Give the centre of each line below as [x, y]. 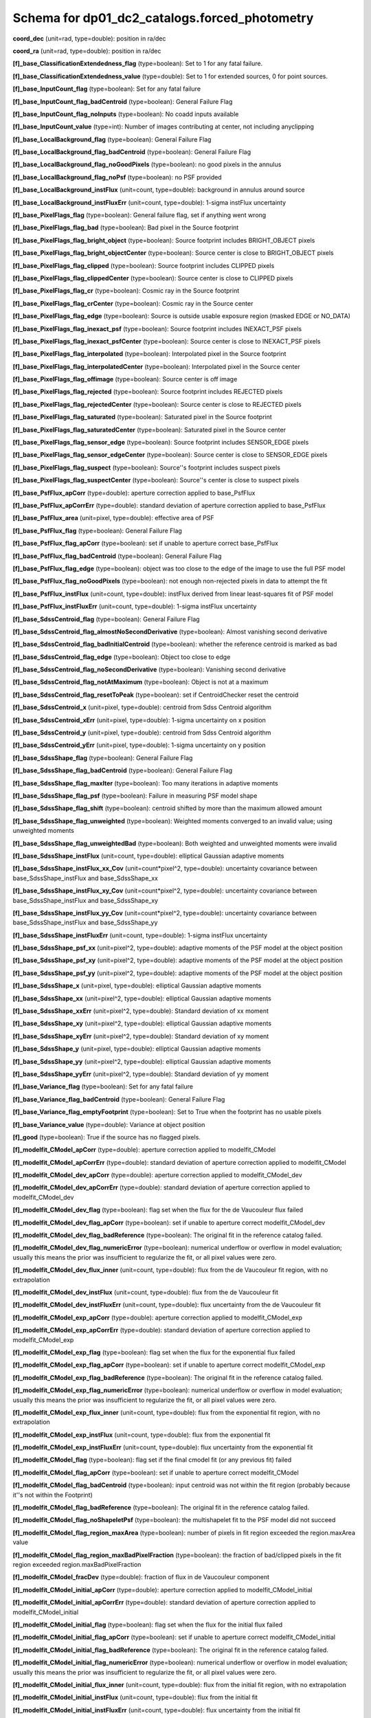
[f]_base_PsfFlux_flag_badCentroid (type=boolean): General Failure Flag [117, 556]
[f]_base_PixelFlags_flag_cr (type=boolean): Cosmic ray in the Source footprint [126, 291]
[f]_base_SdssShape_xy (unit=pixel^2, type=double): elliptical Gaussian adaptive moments [142, 1023]
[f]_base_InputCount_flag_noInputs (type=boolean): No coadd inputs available [126, 114]
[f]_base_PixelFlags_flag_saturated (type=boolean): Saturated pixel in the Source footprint [143, 417]
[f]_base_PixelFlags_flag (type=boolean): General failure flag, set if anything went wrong [139, 215]
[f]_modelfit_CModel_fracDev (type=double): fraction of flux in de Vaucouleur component [141, 1577]
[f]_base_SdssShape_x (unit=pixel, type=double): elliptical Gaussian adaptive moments [137, 985]
